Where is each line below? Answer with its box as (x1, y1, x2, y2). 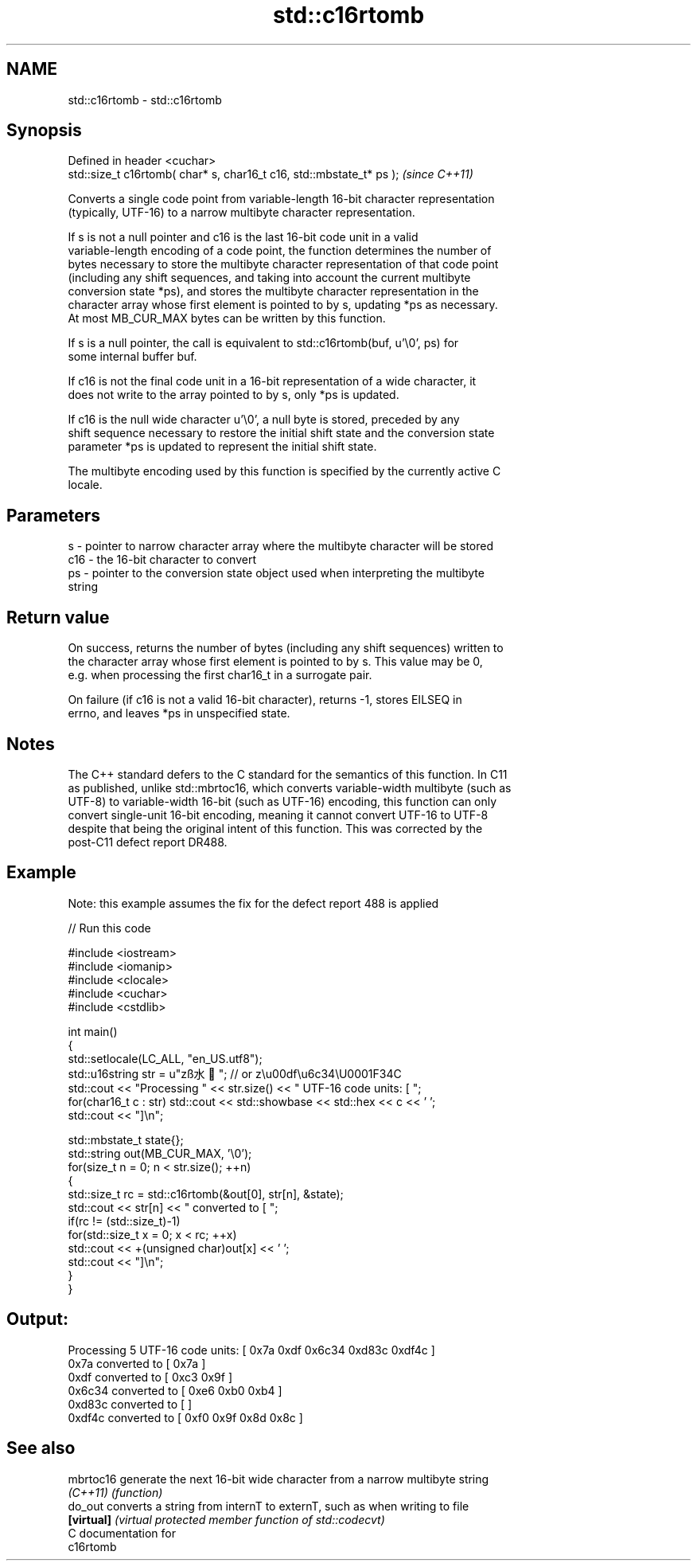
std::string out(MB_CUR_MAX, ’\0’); (68, 1146, 252, 1160)
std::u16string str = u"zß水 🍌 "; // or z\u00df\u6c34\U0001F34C (68, 1066, 402, 1080)
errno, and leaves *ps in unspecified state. (68, 706, 290, 721)
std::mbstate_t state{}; (68, 1132, 184, 1147)
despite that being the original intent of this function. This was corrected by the (68, 821, 483, 835)
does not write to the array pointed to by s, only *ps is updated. (68, 388, 399, 402)
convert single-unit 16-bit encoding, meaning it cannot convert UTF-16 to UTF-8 (68, 807, 489, 822)
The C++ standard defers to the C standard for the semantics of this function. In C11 (68, 767, 508, 781)
